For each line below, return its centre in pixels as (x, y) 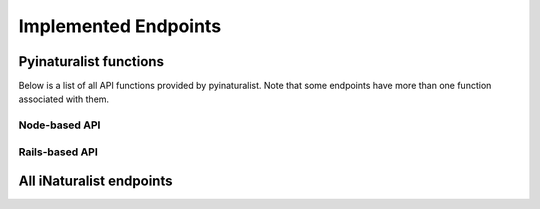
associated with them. (64, 99)
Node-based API (59, 125)
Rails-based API (58, 152)
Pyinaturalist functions (91, 61)
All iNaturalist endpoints (95, 181)
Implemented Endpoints (120, 26)
